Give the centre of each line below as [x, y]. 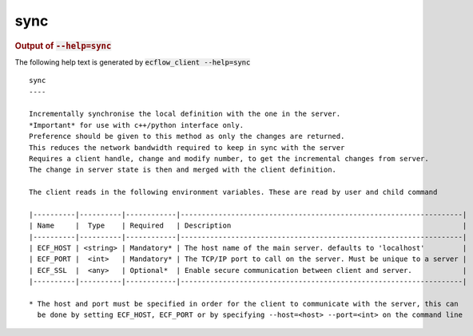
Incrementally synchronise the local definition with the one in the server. [185, 114]
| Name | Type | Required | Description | [248, 226]
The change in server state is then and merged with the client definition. [183, 170]
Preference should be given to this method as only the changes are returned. [187, 136]
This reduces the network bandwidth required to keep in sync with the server [187, 147]
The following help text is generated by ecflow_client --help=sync [133, 62]
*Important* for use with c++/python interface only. [136, 125]
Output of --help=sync [63, 45]
